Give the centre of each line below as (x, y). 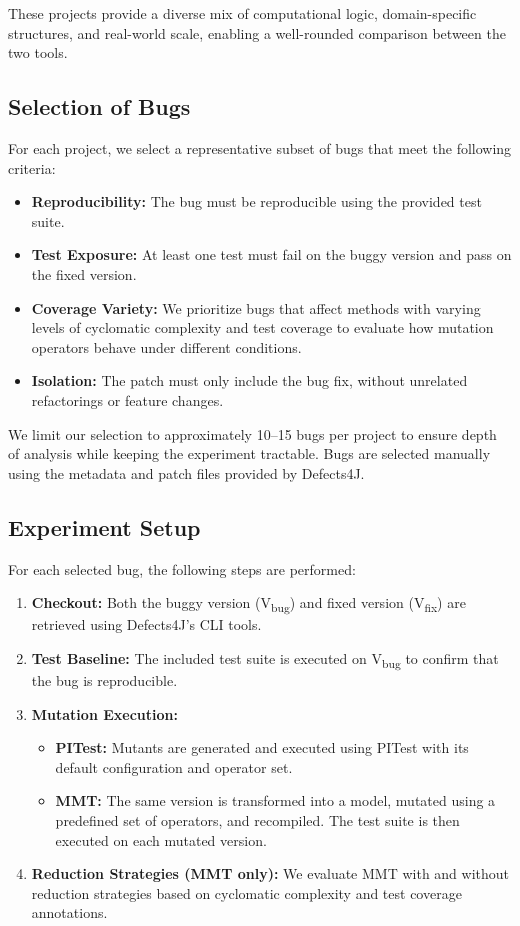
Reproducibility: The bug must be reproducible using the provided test (256, 201)
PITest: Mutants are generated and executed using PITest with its (262, 747)
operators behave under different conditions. (166, 346)
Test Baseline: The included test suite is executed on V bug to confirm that (265, 659)
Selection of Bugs (99, 106)
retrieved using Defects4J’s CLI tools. (146, 624)
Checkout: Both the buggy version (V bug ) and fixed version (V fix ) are (248, 603)
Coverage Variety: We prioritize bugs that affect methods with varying (256, 307)
